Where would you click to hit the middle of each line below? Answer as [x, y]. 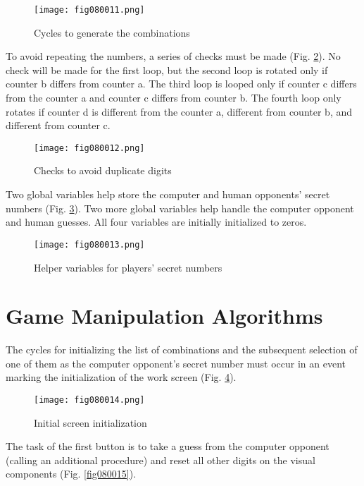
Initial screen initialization [90, 422]
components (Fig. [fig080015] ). [71, 474]
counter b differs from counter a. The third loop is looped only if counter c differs [181, 84]
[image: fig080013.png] [89, 244]
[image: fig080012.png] [89, 148]
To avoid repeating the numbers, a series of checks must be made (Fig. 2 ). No [173, 56]
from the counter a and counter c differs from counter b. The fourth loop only [174, 98]
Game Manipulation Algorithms [164, 316]
